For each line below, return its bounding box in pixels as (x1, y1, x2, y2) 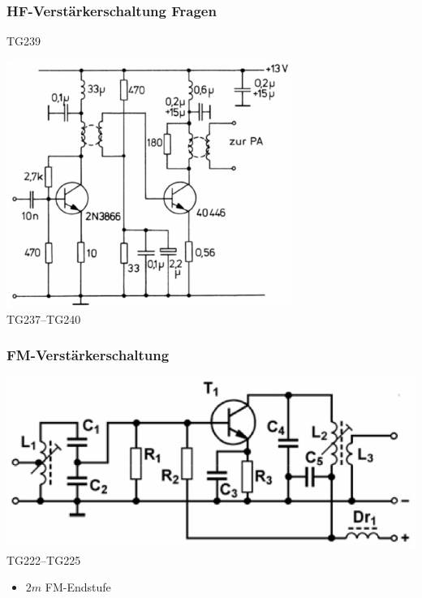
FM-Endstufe (45, 579, 111, 596)
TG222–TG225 (6, 551, 81, 568)
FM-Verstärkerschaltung (6, 345, 170, 365)
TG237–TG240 (6, 310, 81, 327)
